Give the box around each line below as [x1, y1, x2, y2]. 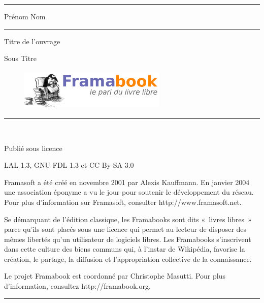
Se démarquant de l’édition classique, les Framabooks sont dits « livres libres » [4, 214, 252, 224]
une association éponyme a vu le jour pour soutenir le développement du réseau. [4, 187, 254, 197]
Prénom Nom [4, 11, 46, 21]
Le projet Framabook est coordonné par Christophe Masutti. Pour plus [4, 270, 225, 281]
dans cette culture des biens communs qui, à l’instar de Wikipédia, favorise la [4, 244, 245, 254]
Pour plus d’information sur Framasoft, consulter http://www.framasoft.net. [4, 196, 242, 207]
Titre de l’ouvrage [4, 36, 60, 46]
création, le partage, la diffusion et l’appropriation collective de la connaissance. [4, 253, 252, 264]
